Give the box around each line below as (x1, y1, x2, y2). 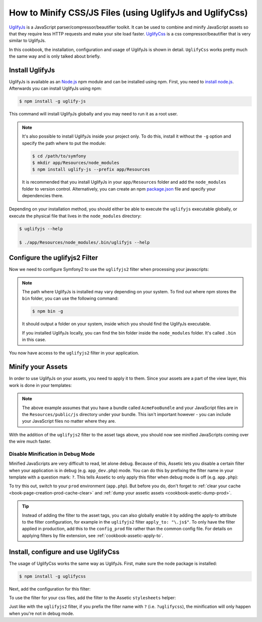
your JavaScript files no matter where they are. (22, 418, 116, 424)
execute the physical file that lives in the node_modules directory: (9, 213, 142, 219)
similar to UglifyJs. (9, 38, 46, 44)
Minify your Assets (9, 363, 68, 371)
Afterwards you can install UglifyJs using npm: (9, 85, 102, 92)
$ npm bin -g (32, 308, 63, 314)
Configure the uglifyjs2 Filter (9, 254, 98, 262)
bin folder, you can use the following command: (22, 296, 119, 302)
